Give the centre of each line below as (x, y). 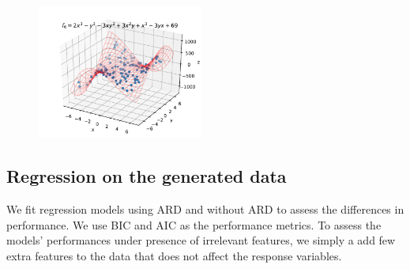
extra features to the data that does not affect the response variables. (174, 255)
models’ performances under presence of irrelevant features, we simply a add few (201, 240)
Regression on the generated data (147, 176)
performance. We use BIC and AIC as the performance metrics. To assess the (194, 224)
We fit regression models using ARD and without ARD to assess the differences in (205, 208)
